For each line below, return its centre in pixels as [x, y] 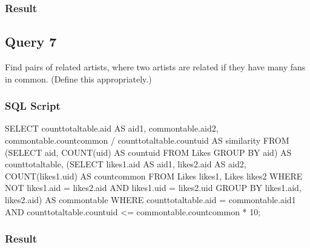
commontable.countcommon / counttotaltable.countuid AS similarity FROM [147, 140]
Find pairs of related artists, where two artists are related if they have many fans [155, 67]
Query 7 [31, 42]
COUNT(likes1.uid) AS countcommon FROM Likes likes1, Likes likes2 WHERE [154, 176]
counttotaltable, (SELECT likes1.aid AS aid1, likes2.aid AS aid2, [126, 164]
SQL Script [33, 106]
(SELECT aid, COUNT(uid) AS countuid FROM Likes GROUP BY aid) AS [148, 152]
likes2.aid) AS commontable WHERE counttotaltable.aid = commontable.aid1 [150, 200]
